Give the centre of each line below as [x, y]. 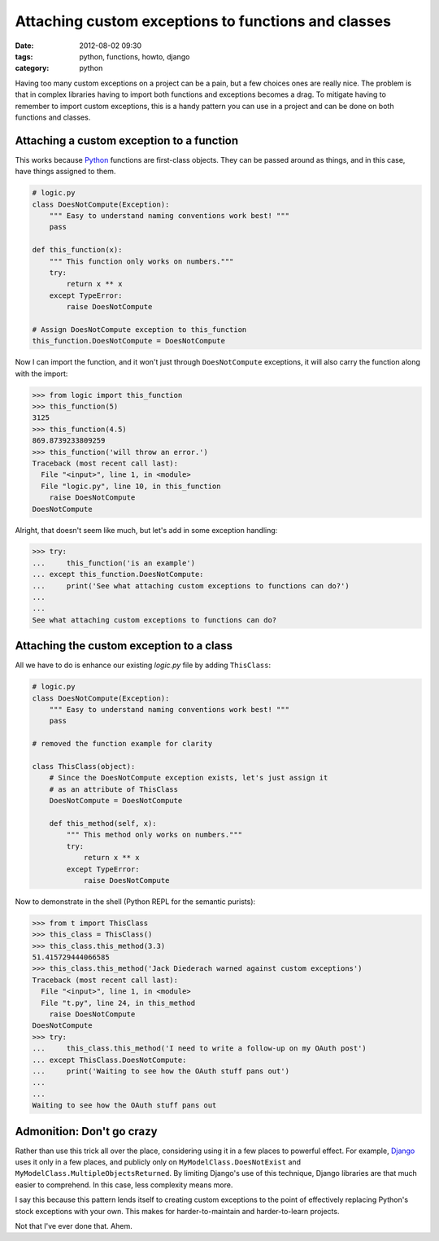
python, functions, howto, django [135, 56]
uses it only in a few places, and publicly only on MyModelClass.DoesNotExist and [158, 1162]
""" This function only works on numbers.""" [141, 261]
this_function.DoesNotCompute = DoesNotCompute [128, 341]
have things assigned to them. [65, 172]
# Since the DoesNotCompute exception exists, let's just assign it [189, 778]
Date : [24, 46]
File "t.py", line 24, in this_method [118, 1003]
